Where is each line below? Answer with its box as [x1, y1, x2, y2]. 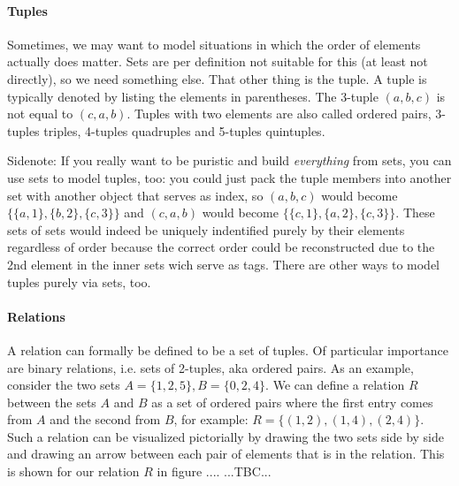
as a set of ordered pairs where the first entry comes [151, 392, 433, 411]
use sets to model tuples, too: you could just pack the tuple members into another [7, 168, 452, 186]
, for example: [173, 410, 249, 429]
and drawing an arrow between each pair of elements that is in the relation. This [7, 444, 445, 463]
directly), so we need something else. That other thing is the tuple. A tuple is [7, 69, 427, 87]
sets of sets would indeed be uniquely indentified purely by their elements [7, 220, 405, 239]
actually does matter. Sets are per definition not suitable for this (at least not [7, 52, 428, 71]
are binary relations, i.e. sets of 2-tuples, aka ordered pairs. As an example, [7, 358, 414, 376]
